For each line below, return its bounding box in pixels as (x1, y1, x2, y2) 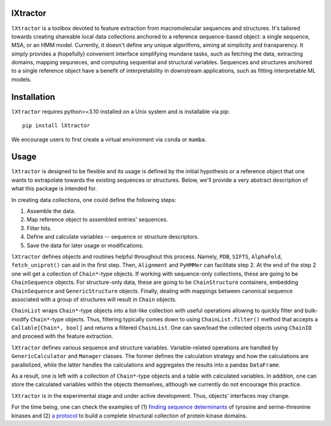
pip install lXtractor (22, 122, 91, 129)
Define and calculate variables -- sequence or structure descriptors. (26, 233, 199, 241)
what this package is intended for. (11, 185, 97, 192)
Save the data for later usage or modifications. (26, 242, 144, 249)
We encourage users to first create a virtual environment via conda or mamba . (11, 135, 207, 143)
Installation (11, 92, 55, 102)
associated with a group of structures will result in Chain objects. (11, 296, 177, 303)
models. (11, 75, 32, 83)
